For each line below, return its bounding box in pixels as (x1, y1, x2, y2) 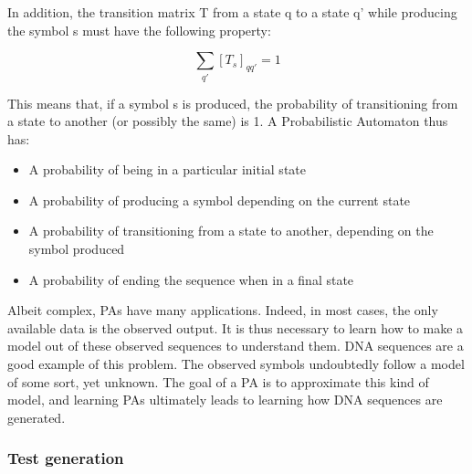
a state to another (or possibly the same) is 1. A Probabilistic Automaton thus (7, 111, 448, 131)
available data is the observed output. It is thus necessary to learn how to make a (7, 318, 464, 337)
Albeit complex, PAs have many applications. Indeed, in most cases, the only (7, 300, 438, 320)
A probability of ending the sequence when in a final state (28, 269, 354, 289)
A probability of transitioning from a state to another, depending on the (28, 221, 434, 240)
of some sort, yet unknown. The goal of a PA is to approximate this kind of (7, 372, 429, 391)
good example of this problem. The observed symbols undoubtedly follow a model (7, 354, 465, 374)
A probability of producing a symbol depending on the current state (28, 190, 411, 209)
